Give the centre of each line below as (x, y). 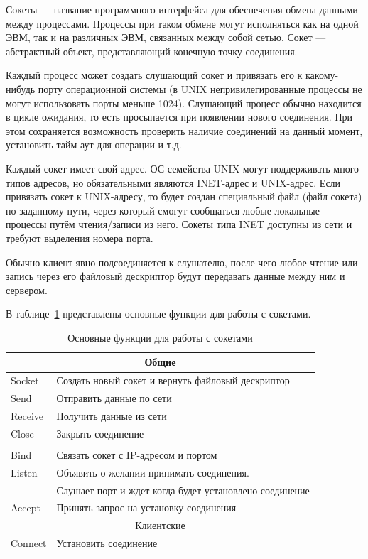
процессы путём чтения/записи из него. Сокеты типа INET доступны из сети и (179, 224)
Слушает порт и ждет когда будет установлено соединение (183, 490)
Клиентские (160, 525)
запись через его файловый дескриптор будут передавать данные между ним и (175, 276)
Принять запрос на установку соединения (146, 508)
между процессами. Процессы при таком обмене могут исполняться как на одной (182, 23)
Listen (24, 472)
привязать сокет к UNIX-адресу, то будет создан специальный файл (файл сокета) (184, 196)
